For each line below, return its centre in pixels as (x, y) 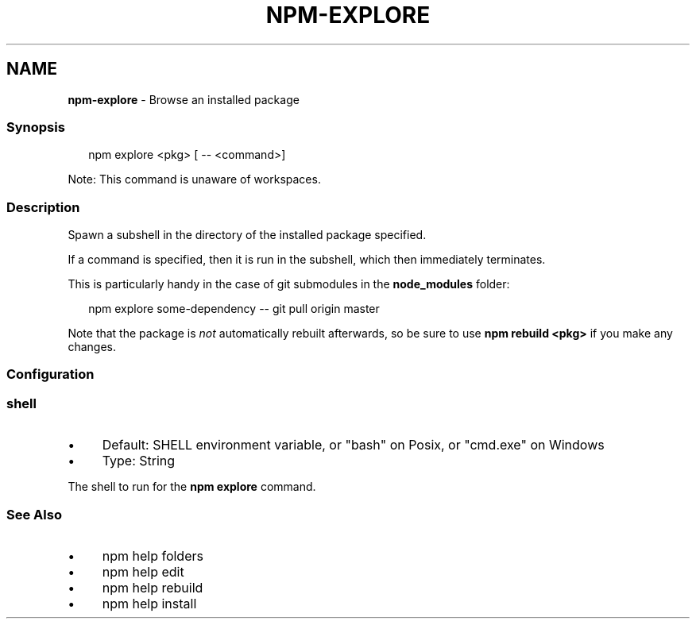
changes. (92, 347)
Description (43, 207)
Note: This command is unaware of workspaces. (194, 179)
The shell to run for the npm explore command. (192, 487)
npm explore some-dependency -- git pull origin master (234, 309)
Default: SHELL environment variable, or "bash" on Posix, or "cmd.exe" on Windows (353, 445)
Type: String (139, 461)
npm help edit (143, 571)
